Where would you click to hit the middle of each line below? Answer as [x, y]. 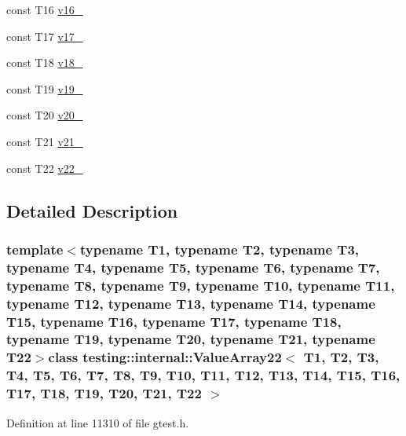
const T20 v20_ [45, 115]
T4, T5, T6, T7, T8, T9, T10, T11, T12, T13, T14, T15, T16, [203, 375]
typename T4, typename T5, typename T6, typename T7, [193, 267]
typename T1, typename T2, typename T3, [219, 249]
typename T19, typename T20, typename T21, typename [191, 339]
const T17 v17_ [45, 36]
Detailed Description [92, 210]
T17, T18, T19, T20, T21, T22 [104, 393]
